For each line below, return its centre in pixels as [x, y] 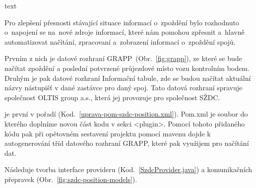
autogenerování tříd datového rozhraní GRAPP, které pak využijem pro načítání [127, 143]
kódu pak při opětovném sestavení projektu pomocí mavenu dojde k [108, 133]
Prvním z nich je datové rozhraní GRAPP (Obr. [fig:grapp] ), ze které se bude [123, 58]
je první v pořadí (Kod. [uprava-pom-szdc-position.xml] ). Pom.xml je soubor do [126, 114]
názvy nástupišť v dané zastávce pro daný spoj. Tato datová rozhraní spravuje [124, 88]
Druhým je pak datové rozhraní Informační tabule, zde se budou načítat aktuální [128, 78]
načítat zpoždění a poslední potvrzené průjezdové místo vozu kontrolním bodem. [127, 68]
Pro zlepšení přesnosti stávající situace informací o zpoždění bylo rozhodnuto [122, 22]
